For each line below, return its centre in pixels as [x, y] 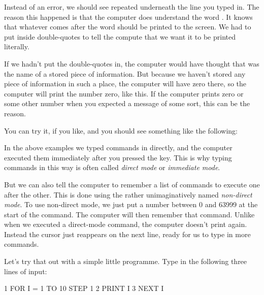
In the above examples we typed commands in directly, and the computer [118, 147]
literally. [17, 46]
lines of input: [26, 271]
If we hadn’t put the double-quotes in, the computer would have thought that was [132, 63]
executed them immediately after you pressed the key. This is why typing [118, 157]
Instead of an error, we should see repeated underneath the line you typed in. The [132, 7]
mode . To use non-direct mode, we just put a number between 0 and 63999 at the [131, 204]
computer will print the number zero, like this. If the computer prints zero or [124, 93]
